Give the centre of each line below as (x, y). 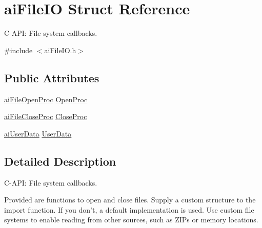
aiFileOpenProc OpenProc (46, 99)
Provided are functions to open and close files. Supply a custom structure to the (130, 200)
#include (18, 50)
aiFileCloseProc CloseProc (46, 116)
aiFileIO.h (60, 50)
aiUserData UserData (38, 133)
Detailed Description (60, 161)
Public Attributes (52, 77)
